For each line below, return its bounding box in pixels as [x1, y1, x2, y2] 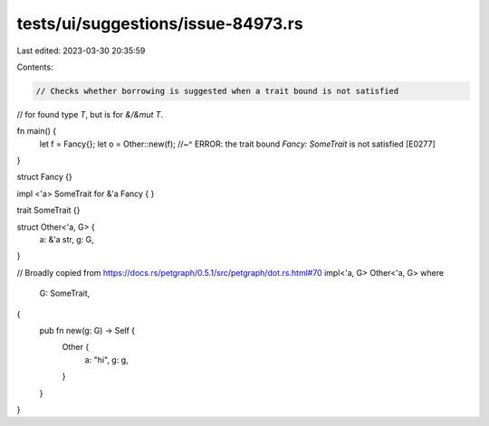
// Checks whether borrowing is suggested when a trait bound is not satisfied [35, 86, 399, 96]
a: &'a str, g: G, [39, 234, 94, 245]
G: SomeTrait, [39, 288, 91, 298]
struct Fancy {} [16, 172, 72, 183]
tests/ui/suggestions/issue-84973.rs [16, 14, 303, 33]
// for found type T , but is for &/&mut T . [16, 109, 164, 119]
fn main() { [16, 126, 57, 137]
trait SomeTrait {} [16, 204, 81, 216]
